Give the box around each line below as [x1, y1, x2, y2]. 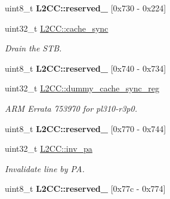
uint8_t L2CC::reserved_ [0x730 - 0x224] [5, 2, 166, 14]
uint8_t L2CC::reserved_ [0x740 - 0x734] [5, 62, 166, 74]
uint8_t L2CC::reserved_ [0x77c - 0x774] [5, 182, 166, 195]
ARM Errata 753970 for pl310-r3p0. [5, 102, 137, 114]
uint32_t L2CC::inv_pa [5, 142, 92, 155]
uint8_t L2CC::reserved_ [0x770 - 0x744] [5, 122, 166, 134]
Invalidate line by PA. [5, 162, 85, 174]
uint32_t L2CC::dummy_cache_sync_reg [5, 82, 159, 94]
